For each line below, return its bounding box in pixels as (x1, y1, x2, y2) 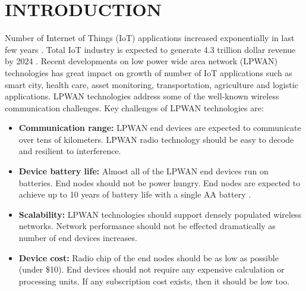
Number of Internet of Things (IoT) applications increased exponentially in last (5, 32, 295, 44)
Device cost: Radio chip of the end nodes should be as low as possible (18, 251, 279, 264)
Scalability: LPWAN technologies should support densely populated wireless (18, 208, 302, 220)
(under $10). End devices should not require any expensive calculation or (18, 263, 285, 276)
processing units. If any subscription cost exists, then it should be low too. (18, 274, 290, 287)
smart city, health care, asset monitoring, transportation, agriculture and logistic (5, 78, 298, 90)
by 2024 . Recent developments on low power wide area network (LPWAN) (5, 55, 277, 67)
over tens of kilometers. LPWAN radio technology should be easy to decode (18, 133, 294, 145)
